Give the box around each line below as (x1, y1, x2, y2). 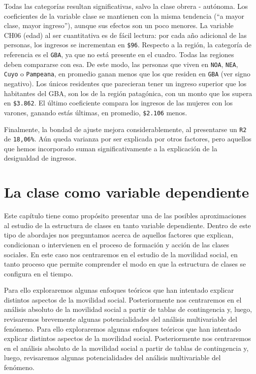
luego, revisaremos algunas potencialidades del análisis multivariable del (4, 352, 221, 363)
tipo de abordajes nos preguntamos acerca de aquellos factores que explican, (4, 230, 234, 240)
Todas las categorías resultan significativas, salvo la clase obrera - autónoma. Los (4, 1, 248, 11)
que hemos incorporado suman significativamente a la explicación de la (4, 143, 218, 153)
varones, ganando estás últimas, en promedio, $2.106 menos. (4, 107, 188, 117)
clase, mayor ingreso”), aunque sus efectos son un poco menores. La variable (4, 20, 234, 31)
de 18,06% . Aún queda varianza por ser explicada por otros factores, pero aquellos (4, 134, 252, 144)
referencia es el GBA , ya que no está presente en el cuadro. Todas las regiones (4, 49, 234, 60)
